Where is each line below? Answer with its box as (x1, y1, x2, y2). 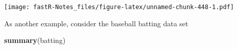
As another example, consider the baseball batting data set (4, 18, 189, 28)
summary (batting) (4, 35, 66, 45)
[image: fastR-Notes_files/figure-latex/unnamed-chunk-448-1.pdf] (4, 4, 234, 11)
